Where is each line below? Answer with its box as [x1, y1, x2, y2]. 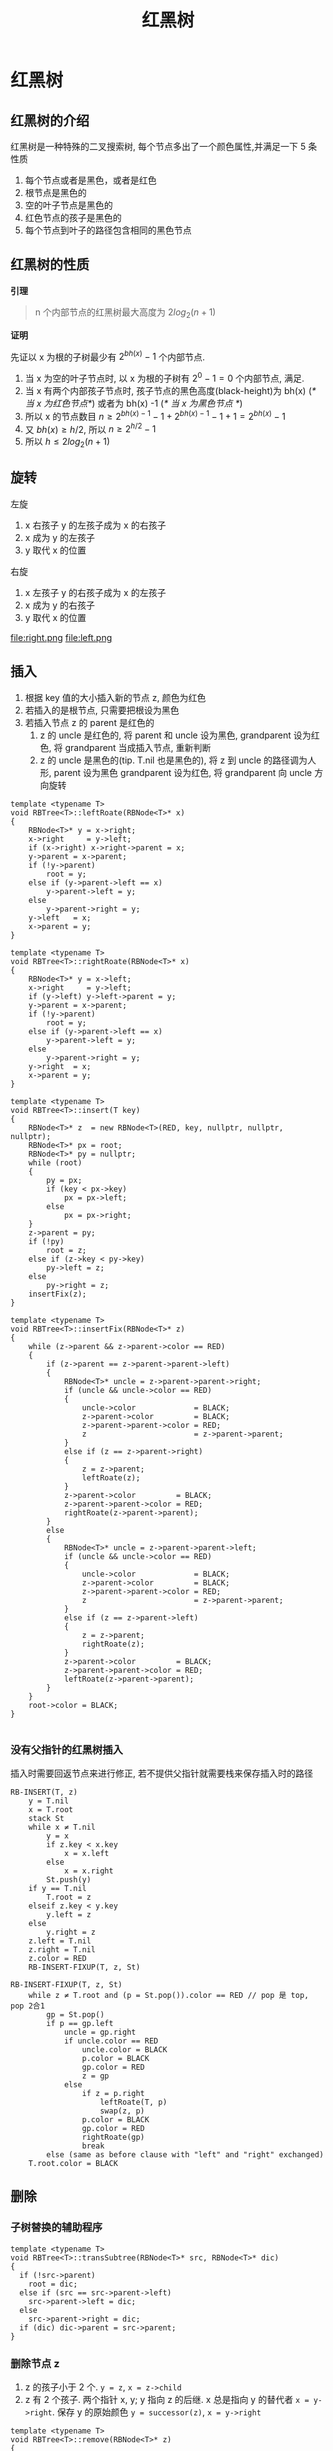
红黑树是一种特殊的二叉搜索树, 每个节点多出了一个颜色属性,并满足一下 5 [10, 141, 307, 152]
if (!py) [28, 1236, 65, 1246]
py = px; [46, 1175, 83, 1185]
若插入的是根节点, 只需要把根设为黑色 [24, 704, 180, 716]
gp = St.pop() [46, 2009, 105, 2020]
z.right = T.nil [28, 1944, 97, 1955]
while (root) [28, 1157, 83, 1168]
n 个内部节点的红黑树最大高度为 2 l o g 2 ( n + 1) [34, 306, 217, 320]
